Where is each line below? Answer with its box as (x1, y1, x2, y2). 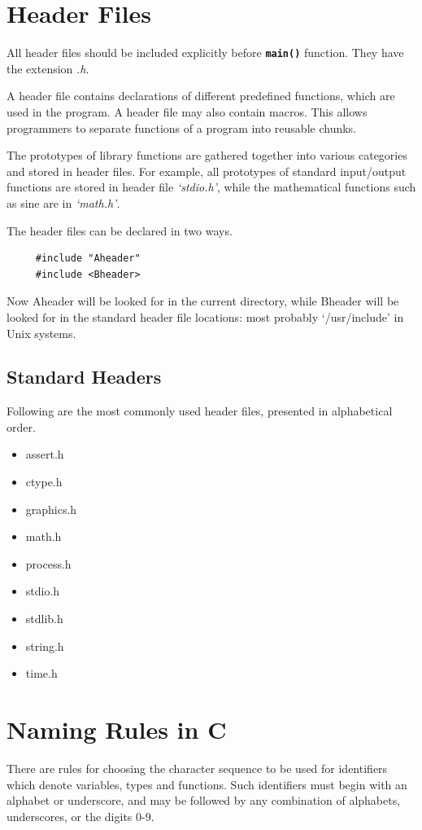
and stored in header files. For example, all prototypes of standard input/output (7, 162, 407, 179)
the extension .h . (7, 59, 89, 77)
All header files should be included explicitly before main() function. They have (7, 44, 404, 61)
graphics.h (25, 500, 77, 517)
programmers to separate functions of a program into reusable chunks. (7, 119, 356, 136)
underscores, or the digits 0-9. (7, 807, 154, 824)
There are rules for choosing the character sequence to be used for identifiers (7, 759, 388, 776)
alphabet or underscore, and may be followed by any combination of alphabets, (7, 792, 401, 809)
